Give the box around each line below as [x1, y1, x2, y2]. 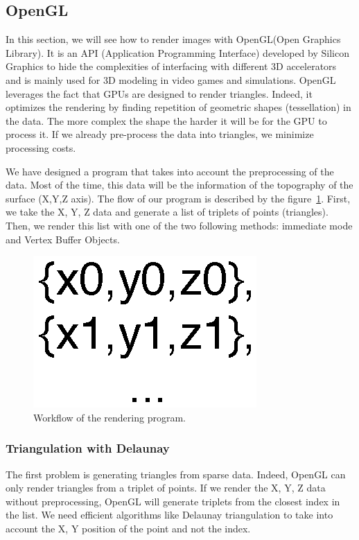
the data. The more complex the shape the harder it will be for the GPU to [6, 113, 327, 128]
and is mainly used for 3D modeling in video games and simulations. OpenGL [6, 72, 336, 87]
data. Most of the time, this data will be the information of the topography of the [6, 177, 353, 192]
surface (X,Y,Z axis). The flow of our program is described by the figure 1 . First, [6, 191, 351, 205]
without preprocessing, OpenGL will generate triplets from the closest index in [6, 494, 340, 508]
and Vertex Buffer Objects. [6, 232, 120, 246]
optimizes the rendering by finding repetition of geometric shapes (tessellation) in [6, 100, 351, 114]
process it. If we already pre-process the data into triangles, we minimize [6, 127, 314, 141]
